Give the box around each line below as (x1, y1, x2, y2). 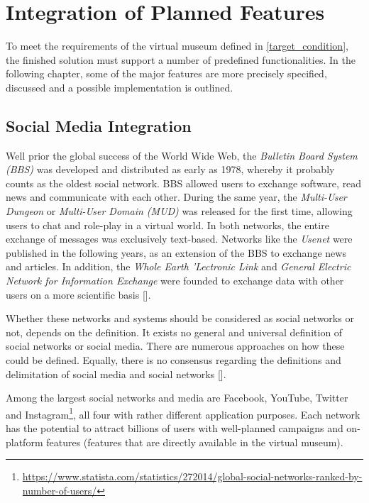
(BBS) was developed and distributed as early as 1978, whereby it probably (6, 162, 335, 177)
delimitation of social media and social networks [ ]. (6, 366, 226, 381)
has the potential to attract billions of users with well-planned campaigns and (6, 421, 343, 436)
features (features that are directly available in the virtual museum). (46, 434, 343, 449)
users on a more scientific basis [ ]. (6, 287, 151, 302)
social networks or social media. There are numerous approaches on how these (6, 338, 345, 353)
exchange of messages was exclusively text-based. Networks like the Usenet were (6, 231, 353, 246)
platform (6, 434, 43, 449)
